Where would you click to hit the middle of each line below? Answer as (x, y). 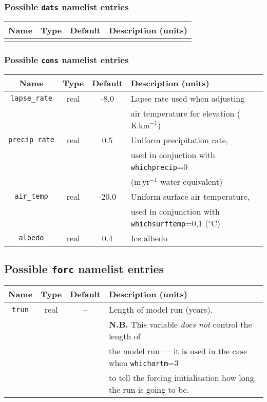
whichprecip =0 (159, 166)
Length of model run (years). (161, 310)
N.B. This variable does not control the (180, 324)
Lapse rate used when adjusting (188, 98)
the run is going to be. (149, 390)
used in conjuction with (173, 155)
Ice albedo (149, 238)
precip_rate (32, 140)
